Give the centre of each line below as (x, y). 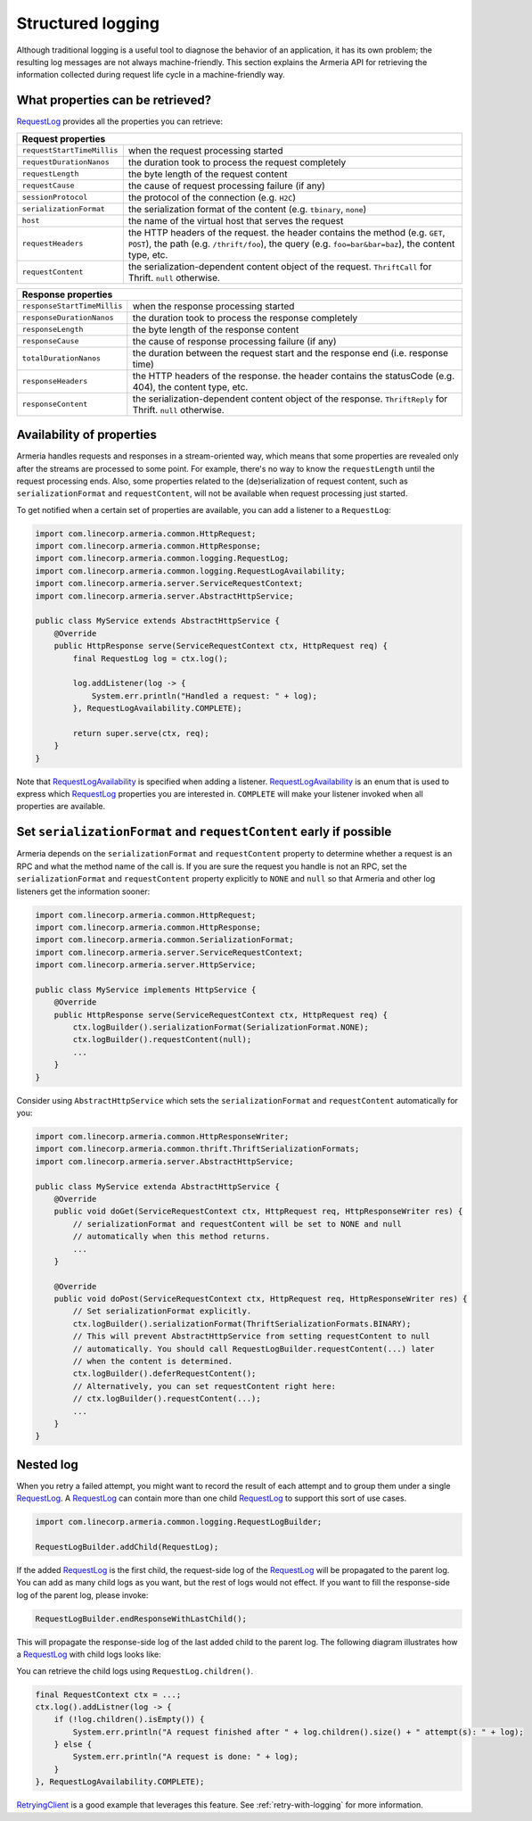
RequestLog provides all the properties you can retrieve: (119, 121)
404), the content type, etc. (190, 386)
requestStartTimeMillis (70, 150)
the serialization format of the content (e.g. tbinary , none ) (247, 209)
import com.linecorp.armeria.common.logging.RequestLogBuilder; (179, 1522)
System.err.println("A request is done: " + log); (185, 1757)
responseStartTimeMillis (72, 306)
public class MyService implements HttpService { (146, 989)
